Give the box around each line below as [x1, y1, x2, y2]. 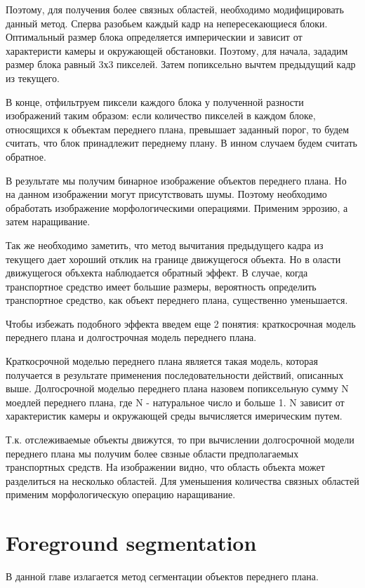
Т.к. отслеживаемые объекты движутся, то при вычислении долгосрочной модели [6, 432, 354, 447]
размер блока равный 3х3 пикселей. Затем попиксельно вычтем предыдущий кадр [6, 57, 356, 72]
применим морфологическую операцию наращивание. [6, 487, 236, 502]
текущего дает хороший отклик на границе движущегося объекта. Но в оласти [6, 251, 341, 266]
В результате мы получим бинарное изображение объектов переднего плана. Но [6, 173, 347, 187]
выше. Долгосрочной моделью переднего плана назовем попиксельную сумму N [6, 381, 349, 396]
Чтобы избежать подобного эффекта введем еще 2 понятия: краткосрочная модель [6, 316, 356, 330]
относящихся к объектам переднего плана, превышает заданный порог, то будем [6, 121, 350, 136]
